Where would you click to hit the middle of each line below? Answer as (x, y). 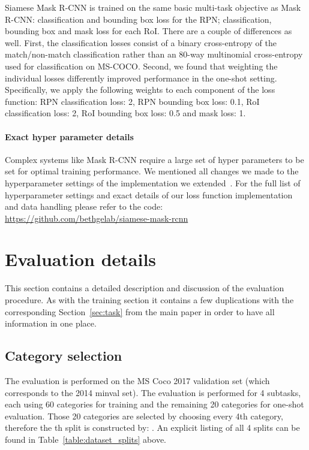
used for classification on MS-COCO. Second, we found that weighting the (141, 66)
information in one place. (51, 323)
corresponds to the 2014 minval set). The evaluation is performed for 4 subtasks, (153, 392)
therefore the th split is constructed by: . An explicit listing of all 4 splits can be (152, 428)
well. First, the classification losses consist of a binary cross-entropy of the (141, 42)
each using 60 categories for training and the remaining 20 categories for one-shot (154, 404)
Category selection (64, 356)
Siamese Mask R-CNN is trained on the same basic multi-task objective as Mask (153, 7)
